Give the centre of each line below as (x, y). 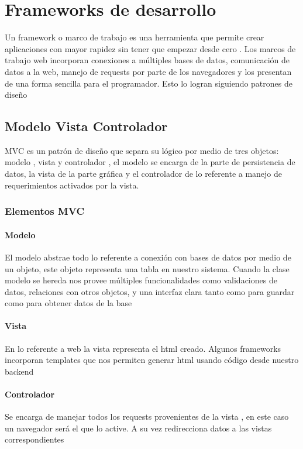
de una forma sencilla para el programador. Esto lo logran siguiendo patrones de (149, 83)
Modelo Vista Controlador (86, 126)
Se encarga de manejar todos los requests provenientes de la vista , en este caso (147, 417)
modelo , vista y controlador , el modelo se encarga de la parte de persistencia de (150, 162)
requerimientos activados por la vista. (72, 185)
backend (19, 371)
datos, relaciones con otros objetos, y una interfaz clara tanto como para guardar (150, 291)
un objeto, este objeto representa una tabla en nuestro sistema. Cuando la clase (147, 268)
